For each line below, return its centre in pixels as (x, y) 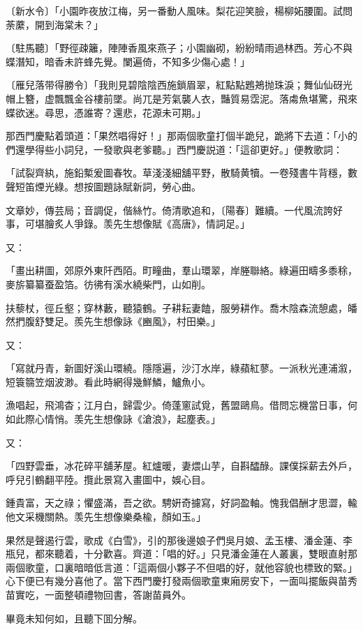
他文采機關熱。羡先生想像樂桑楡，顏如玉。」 (106, 517)
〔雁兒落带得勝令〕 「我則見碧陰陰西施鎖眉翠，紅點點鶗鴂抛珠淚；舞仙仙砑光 (179, 85)
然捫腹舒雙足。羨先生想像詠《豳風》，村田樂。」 (113, 321)
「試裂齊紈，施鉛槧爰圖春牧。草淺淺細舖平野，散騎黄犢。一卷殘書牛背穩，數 (181, 173)
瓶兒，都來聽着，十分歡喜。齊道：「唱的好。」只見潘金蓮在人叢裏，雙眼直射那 (181, 554)
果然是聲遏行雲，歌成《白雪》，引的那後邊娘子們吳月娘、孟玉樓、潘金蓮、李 (179, 540)
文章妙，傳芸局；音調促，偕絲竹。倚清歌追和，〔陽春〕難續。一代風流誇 (169, 210)
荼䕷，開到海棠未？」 (54, 24)
